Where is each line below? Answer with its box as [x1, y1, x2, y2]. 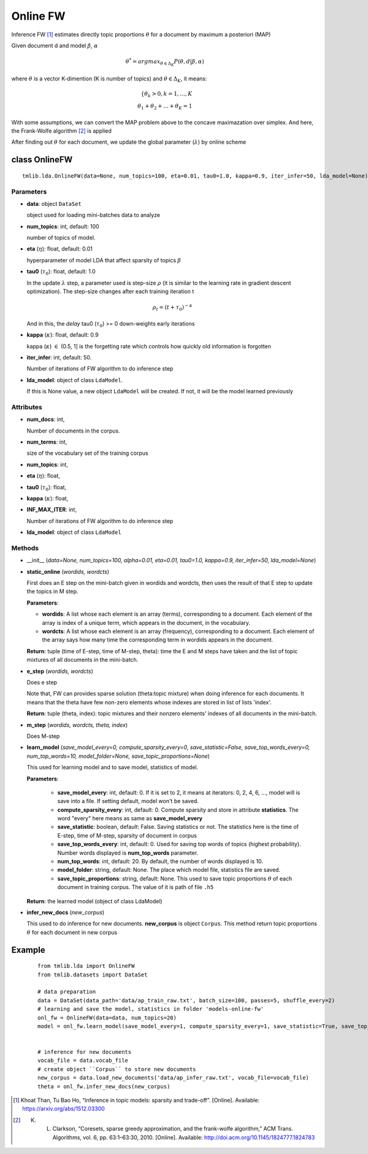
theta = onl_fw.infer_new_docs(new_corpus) [37, 1083, 171, 1090]
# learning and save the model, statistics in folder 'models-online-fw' [37, 1005, 264, 1013]
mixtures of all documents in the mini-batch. [26, 656, 139, 664]
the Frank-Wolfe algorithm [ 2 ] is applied [11, 127, 112, 135]
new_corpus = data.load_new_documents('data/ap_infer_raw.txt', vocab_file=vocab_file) [37, 1074, 310, 1081]
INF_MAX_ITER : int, [26, 506, 77, 513]
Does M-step [26, 732, 60, 740]
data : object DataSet [26, 200, 82, 207]
